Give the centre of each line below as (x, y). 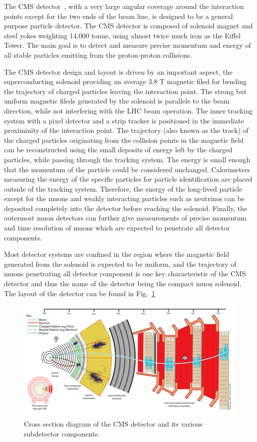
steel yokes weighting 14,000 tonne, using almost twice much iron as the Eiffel (122, 35)
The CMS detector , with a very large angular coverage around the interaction (124, 6)
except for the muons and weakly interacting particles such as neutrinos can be (124, 198)
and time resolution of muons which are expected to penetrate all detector (117, 228)
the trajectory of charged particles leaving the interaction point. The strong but (126, 91)
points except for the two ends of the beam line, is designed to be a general (119, 16)
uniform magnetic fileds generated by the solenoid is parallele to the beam (117, 101)
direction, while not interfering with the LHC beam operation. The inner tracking (128, 110)
